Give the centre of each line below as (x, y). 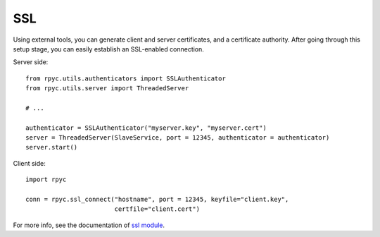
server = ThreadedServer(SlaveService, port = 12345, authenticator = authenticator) (178, 138)
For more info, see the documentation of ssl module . (89, 225)
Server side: (31, 62)
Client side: (29, 163)
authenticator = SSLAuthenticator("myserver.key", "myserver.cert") (146, 128)
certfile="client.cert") (157, 209)
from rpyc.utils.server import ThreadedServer (107, 89)
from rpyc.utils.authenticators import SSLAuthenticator (126, 78)
